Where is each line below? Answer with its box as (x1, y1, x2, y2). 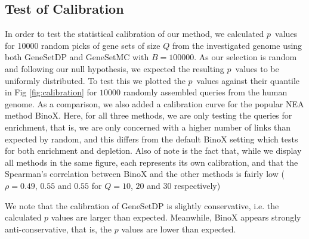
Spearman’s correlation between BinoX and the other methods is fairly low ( (5, 167, 285, 180)
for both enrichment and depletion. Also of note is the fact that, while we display (5, 144, 302, 157)
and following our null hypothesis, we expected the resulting (5, 62, 224, 75)
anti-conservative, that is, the (5, 222, 112, 235)
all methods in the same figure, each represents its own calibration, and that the (5, 156, 298, 168)
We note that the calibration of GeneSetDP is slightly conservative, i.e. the (5, 199, 279, 212)
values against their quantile (196, 74, 300, 86)
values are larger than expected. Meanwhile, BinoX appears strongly (51, 211, 301, 224)
